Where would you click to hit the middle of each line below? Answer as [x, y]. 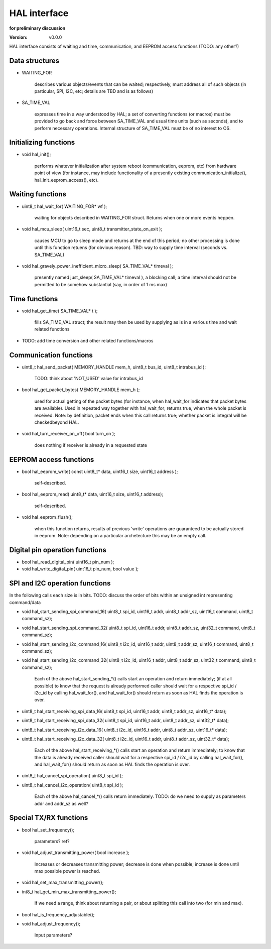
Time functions [34, 299]
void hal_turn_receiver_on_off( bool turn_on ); [69, 434]
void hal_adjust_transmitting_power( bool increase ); [76, 853]
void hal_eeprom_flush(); [47, 517]
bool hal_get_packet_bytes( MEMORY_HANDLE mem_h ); [81, 390]
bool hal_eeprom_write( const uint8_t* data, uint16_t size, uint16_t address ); [100, 471]
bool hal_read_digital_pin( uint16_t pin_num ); [68, 562]
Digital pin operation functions [58, 550]
